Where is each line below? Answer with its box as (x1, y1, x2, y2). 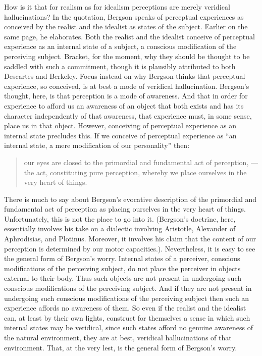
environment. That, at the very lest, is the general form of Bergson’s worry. (4, 342, 237, 352)
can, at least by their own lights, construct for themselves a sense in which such (4, 312, 250, 323)
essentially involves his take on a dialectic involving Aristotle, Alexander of (4, 223, 236, 234)
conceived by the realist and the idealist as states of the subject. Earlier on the (4, 21, 248, 32)
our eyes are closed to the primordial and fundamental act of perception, (24, 157, 249, 167)
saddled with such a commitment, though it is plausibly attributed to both (4, 61, 236, 71)
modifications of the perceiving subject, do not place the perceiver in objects (4, 263, 241, 273)
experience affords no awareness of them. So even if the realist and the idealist (4, 302, 246, 313)
